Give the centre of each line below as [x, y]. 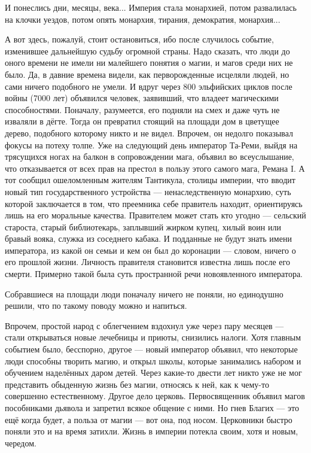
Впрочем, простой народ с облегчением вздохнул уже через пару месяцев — [144, 325]
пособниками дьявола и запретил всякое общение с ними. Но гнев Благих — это [152, 408]
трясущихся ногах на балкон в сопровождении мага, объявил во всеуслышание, [150, 156]
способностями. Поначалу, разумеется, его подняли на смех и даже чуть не [142, 109]
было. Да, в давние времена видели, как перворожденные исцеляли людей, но [147, 74]
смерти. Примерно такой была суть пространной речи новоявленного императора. [154, 274]
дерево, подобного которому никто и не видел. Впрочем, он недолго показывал [149, 133]
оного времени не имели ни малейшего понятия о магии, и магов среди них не [149, 63]
